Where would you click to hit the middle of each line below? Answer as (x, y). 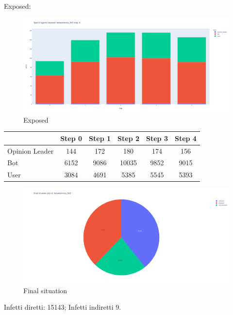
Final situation (45, 291)
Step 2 (129, 138)
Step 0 (71, 138)
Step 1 (100, 138)
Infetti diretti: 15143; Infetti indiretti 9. (63, 307)
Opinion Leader (31, 150)
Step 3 (157, 138)
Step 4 (185, 138)
